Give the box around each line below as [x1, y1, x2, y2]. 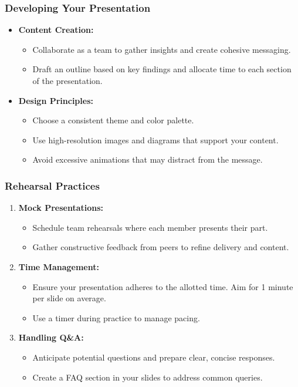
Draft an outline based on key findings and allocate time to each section [32, 63, 292, 75]
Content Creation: [18, 23, 94, 36]
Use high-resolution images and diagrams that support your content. [32, 133, 279, 146]
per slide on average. [32, 292, 106, 304]
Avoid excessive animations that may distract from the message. [32, 153, 263, 166]
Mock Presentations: [18, 201, 104, 214]
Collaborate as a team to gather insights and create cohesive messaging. [32, 43, 291, 55]
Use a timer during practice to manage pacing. [32, 311, 200, 324]
